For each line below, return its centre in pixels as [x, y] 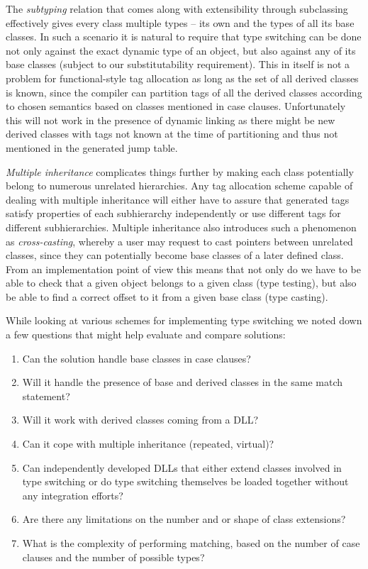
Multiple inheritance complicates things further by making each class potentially [180, 171]
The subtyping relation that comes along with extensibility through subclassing [177, 9]
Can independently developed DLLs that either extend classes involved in [182, 467]
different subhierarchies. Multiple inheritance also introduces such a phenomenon [181, 227]
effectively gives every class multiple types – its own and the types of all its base [180, 22]
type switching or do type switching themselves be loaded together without [185, 481]
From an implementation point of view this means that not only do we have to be [183, 269]
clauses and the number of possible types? [113, 557]
